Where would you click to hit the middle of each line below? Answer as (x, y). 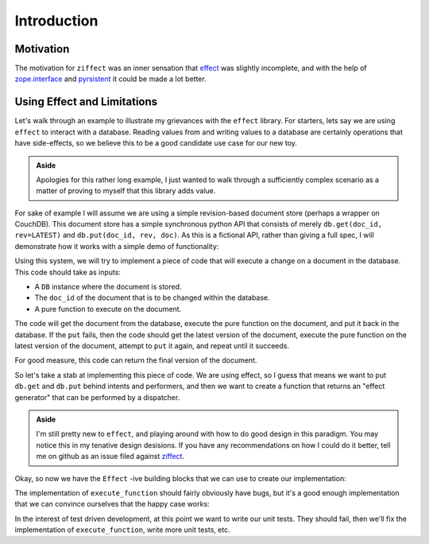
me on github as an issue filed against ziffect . (110, 457)
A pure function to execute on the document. (108, 309)
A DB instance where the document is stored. (108, 287)
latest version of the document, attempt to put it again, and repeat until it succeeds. (152, 346)
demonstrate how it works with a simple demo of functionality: (117, 246)
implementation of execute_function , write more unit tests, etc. (122, 530)
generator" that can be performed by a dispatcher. (97, 397)
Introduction (56, 21)
